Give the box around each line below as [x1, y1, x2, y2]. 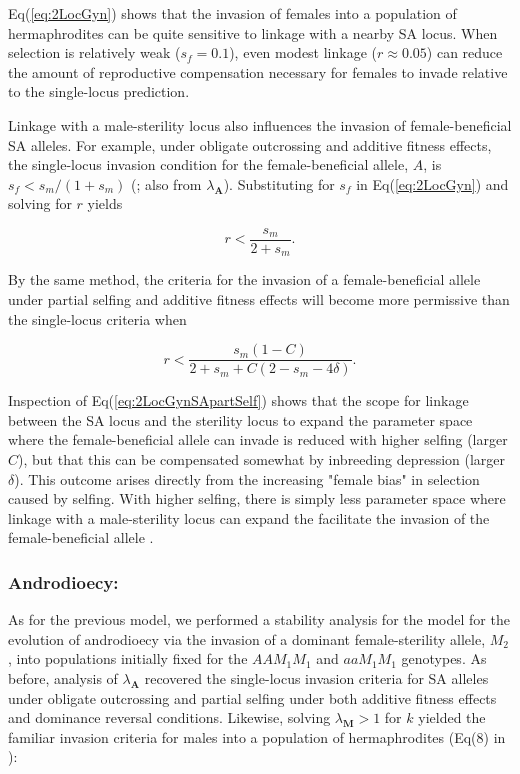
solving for [8, 193, 72, 214]
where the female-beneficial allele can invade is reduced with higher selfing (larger [8, 429, 508, 450]
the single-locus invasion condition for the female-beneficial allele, [8, 154, 409, 175]
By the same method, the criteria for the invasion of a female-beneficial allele [8, 269, 481, 290]
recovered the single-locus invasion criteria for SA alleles [144, 668, 489, 689]
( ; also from [131, 173, 202, 194]
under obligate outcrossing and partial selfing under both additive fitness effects [8, 687, 497, 708]
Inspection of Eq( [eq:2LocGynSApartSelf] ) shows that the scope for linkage [8, 390, 469, 411]
